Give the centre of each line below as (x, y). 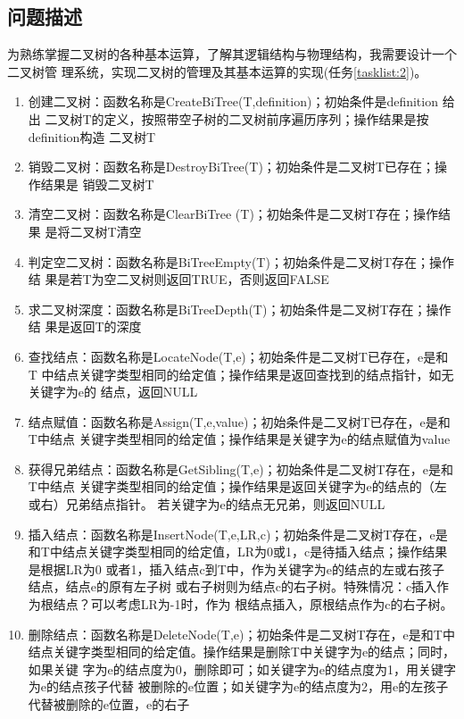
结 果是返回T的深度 (85, 326)
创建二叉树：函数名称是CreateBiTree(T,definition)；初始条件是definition (233, 101)
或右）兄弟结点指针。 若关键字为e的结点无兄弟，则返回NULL (207, 504)
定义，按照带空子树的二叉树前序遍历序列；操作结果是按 (266, 118)
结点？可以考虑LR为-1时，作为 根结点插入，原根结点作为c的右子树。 (253, 604)
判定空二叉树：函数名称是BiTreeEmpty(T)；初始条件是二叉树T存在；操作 (241, 261)
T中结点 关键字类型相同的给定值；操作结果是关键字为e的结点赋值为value (239, 439)
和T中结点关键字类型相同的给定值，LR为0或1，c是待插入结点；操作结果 (238, 552)
